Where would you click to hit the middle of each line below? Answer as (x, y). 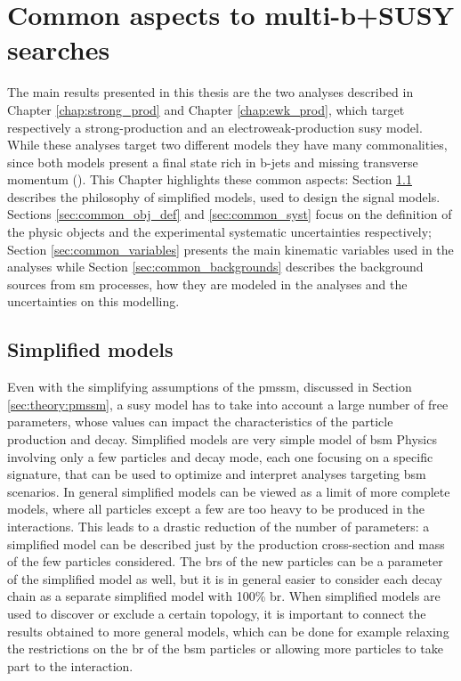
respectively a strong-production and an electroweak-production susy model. (215, 127)
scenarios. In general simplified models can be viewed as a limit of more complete (229, 491)
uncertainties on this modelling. (93, 301)
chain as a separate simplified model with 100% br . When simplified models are (224, 596)
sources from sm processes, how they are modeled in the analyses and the (207, 284)
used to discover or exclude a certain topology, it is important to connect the (217, 613)
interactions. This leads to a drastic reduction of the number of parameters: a (218, 526)
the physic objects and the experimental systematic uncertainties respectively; (219, 232)
